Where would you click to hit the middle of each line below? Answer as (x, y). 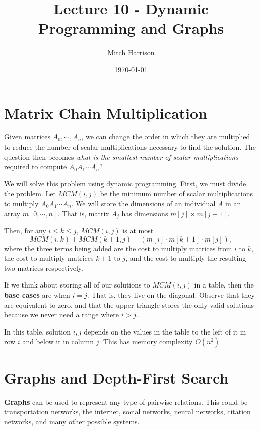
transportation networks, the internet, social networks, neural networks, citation (127, 412)
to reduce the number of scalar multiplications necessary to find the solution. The (130, 147)
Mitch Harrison (131, 52)
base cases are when (37, 295)
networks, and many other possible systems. (72, 421)
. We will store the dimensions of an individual (143, 203)
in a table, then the (224, 285)
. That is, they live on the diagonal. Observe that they (171, 295)
